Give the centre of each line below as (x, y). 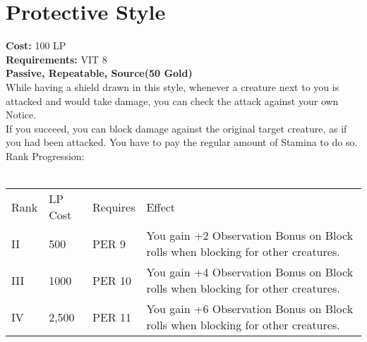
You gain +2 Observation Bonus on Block (250, 236)
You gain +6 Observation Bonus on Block (250, 309)
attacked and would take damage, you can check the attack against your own (172, 100)
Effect (161, 207)
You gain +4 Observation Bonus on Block (250, 272)
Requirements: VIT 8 (56, 59)
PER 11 (112, 317)
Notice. (21, 115)
